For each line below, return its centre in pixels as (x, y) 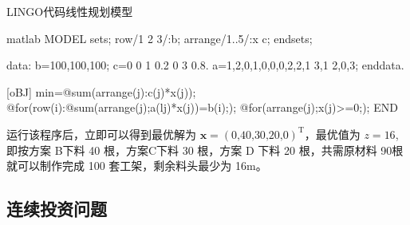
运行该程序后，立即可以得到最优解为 (101, 134)
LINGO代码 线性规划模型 (70, 11)
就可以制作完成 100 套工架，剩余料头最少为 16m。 (137, 166)
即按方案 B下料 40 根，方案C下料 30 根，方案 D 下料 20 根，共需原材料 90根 (205, 150)
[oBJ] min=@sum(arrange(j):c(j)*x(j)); (101, 91)
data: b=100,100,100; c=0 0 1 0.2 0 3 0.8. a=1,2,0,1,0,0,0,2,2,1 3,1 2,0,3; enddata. (205, 65)
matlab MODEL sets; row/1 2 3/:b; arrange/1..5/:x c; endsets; (160, 38)
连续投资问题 (57, 209)
